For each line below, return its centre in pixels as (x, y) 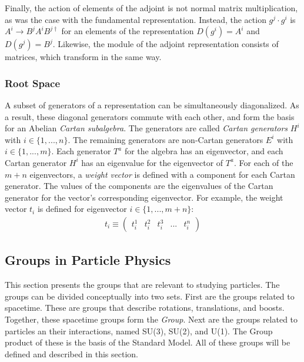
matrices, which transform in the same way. (83, 57)
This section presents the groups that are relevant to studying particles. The (142, 285)
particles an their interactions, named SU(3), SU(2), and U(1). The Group (139, 331)
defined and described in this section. (72, 353)
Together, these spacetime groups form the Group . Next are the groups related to (151, 319)
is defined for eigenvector (82, 209)
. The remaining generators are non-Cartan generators (166, 139)
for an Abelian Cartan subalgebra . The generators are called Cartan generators (146, 128)
